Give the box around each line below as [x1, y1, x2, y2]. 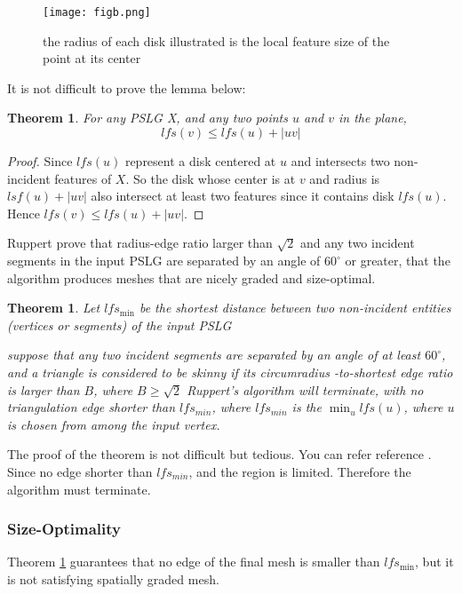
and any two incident [299, 234, 415, 252]
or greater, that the [345, 251, 450, 269]
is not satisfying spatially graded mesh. [7, 569, 219, 588]
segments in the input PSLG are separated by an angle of [7, 251, 321, 269]
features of [54, 169, 112, 187]
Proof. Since [7, 152, 73, 170]
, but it [415, 552, 454, 571]
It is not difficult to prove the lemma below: [7, 78, 246, 97]
